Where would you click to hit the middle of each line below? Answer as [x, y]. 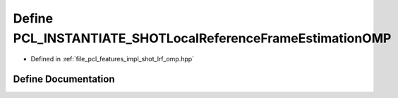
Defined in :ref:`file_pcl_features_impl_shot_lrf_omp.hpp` [112, 59]
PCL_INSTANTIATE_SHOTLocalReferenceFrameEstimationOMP [202, 38]
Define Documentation [64, 79]
